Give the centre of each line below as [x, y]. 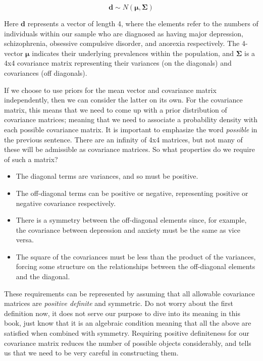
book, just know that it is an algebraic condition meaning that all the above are [128, 323]
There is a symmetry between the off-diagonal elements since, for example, [131, 220]
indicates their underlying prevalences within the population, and [133, 53]
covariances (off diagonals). [46, 72]
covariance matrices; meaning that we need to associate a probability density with [131, 119]
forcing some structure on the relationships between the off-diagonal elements [136, 266]
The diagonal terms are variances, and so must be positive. [107, 176]
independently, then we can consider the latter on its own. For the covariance [123, 100]
